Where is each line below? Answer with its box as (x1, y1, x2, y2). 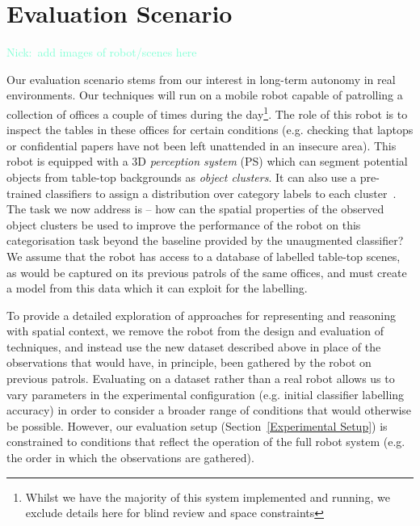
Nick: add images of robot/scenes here (6, 44, 197, 61)
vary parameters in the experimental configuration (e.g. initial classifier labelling (6, 385, 405, 402)
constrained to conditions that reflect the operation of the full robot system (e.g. (6, 433, 405, 450)
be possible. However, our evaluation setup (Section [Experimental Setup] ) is (6, 417, 388, 434)
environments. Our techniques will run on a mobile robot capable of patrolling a (6, 86, 403, 103)
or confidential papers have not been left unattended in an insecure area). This (6, 137, 397, 154)
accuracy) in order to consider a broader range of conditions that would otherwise (6, 402, 412, 419)
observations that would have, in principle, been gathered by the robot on (6, 354, 372, 371)
